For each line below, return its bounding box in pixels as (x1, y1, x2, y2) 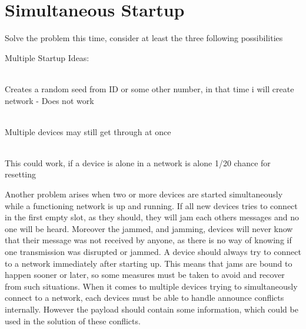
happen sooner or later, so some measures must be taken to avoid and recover (5, 268, 285, 281)
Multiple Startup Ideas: (5, 51, 89, 63)
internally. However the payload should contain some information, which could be (5, 303, 298, 315)
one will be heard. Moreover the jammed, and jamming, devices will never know (5, 222, 293, 234)
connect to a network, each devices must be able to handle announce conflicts (5, 291, 284, 304)
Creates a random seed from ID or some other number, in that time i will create (5, 82, 294, 95)
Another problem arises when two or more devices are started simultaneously (5, 188, 283, 200)
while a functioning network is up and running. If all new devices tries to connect (5, 199, 298, 211)
